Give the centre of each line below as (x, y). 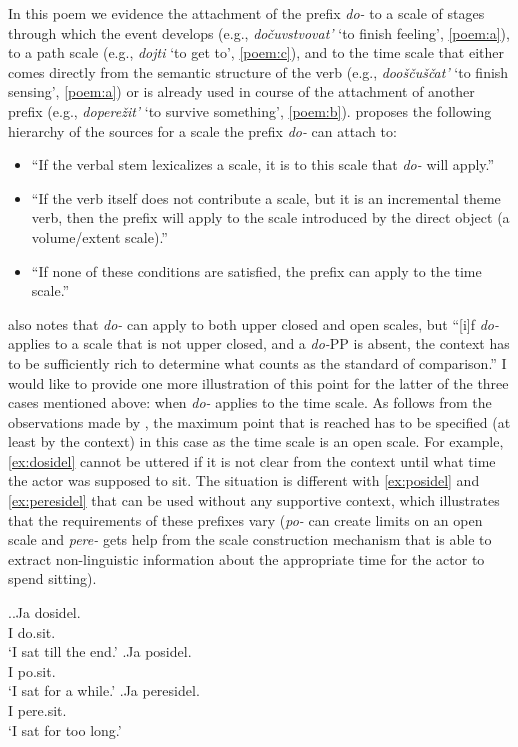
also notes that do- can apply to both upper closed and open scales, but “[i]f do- (253, 323)
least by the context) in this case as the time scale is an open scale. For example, (256, 441)
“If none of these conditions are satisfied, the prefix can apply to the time (256, 270)
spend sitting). (52, 578)
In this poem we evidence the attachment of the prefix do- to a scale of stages (246, 13)
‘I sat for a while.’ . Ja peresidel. (104, 690)
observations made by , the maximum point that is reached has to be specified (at (259, 421)
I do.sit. (32, 631)
